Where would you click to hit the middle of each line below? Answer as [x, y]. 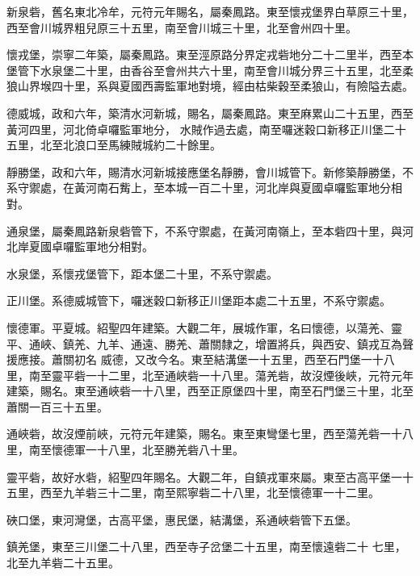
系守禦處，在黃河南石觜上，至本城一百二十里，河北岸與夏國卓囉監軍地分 [199, 188]
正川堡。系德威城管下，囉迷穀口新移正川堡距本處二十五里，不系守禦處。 [199, 301]
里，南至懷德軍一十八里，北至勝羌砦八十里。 [125, 450]
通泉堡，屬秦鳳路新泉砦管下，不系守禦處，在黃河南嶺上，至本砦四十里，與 [204, 230]
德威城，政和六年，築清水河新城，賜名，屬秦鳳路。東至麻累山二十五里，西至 [210, 113]
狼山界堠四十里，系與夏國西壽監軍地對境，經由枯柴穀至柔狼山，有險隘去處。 [210, 86]
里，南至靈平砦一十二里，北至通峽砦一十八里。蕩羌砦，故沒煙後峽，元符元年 [210, 375]
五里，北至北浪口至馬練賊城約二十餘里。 [114, 145]
